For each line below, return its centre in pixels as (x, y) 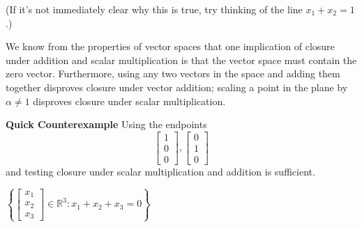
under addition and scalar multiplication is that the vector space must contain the (181, 60)
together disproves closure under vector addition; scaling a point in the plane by (177, 87)
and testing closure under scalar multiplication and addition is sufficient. (160, 171)
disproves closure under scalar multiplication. (129, 101)
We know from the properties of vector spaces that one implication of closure (170, 46)
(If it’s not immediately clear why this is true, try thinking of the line (154, 9)
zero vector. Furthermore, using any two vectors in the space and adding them (173, 73)
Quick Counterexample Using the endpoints (106, 124)
